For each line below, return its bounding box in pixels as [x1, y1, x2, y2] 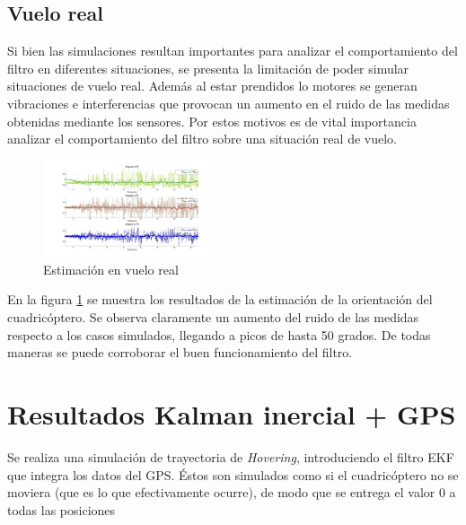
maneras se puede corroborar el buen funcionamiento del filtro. [7, 343, 353, 362]
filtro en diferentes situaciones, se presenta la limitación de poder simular [7, 58, 409, 77]
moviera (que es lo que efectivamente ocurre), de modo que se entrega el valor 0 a [7, 483, 456, 502]
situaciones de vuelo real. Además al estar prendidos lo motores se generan [7, 76, 418, 95]
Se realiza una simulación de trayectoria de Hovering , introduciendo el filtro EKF [7, 447, 454, 466]
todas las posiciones [7, 500, 116, 519]
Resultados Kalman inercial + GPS [7, 396, 456, 433]
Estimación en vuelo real [43, 259, 179, 278]
